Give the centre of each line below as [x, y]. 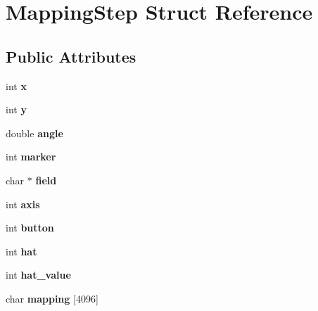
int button [30, 228]
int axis [23, 204]
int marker [31, 157]
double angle [34, 133]
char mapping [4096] [52, 298]
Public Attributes [71, 56]
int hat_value [38, 275]
